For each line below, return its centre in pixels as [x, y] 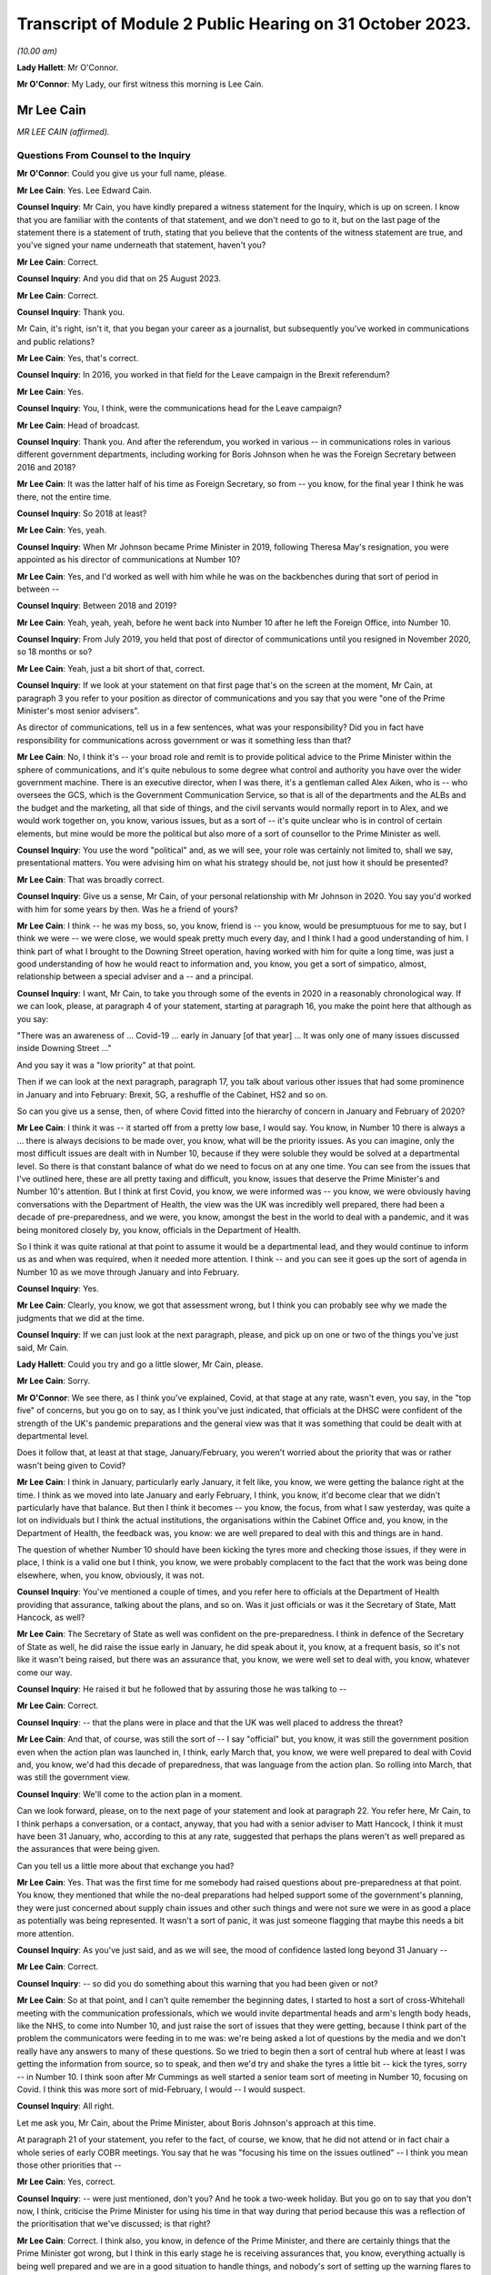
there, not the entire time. [65, 497]
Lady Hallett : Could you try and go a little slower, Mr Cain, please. [140, 1364]
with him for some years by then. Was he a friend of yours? [127, 909]
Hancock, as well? [51, 1618]
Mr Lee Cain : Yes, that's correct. [78, 359]
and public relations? [56, 341]
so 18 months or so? [55, 652]
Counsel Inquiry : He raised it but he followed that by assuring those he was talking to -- [182, 1689]
